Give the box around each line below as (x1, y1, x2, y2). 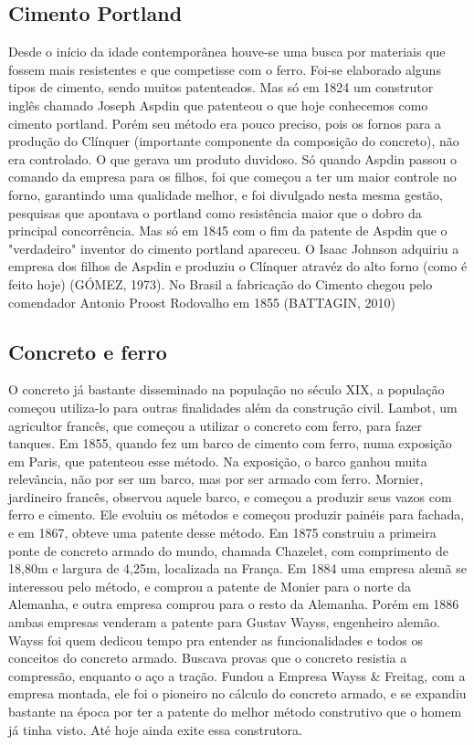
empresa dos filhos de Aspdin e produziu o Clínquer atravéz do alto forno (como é (8, 257, 468, 276)
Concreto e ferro (8, 337, 167, 365)
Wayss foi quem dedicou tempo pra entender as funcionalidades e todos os (8, 630, 423, 649)
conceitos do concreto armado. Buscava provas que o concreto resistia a (8, 648, 407, 667)
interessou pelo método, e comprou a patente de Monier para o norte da (8, 576, 411, 595)
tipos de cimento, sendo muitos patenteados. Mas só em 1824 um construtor (8, 78, 434, 97)
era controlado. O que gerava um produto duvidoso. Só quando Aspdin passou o (8, 149, 457, 168)
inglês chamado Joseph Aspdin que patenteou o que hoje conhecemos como (8, 95, 428, 114)
